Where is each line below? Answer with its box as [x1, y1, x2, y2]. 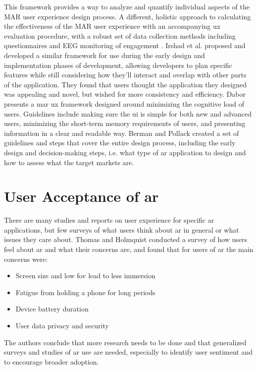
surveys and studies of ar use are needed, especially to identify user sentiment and [4, 347, 253, 357]
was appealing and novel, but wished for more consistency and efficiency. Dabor [4, 89, 246, 99]
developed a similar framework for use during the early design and [4, 50, 205, 60]
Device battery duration [15, 304, 89, 314]
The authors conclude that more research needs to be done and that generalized [4, 337, 247, 347]
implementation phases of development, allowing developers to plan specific [4, 60, 232, 70]
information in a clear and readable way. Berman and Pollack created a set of [4, 127, 239, 138]
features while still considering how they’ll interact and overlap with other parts [4, 69, 247, 80]
